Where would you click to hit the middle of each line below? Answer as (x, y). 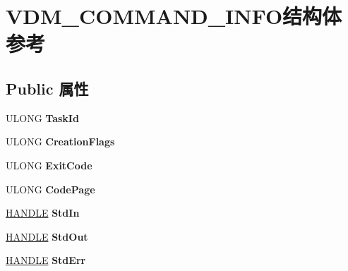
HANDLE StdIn (43, 213)
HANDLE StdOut (47, 236)
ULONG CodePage (50, 189)
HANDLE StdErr (46, 260)
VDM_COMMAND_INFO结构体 (174, 16)
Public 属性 (47, 88)
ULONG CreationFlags (60, 141)
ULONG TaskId (42, 118)
